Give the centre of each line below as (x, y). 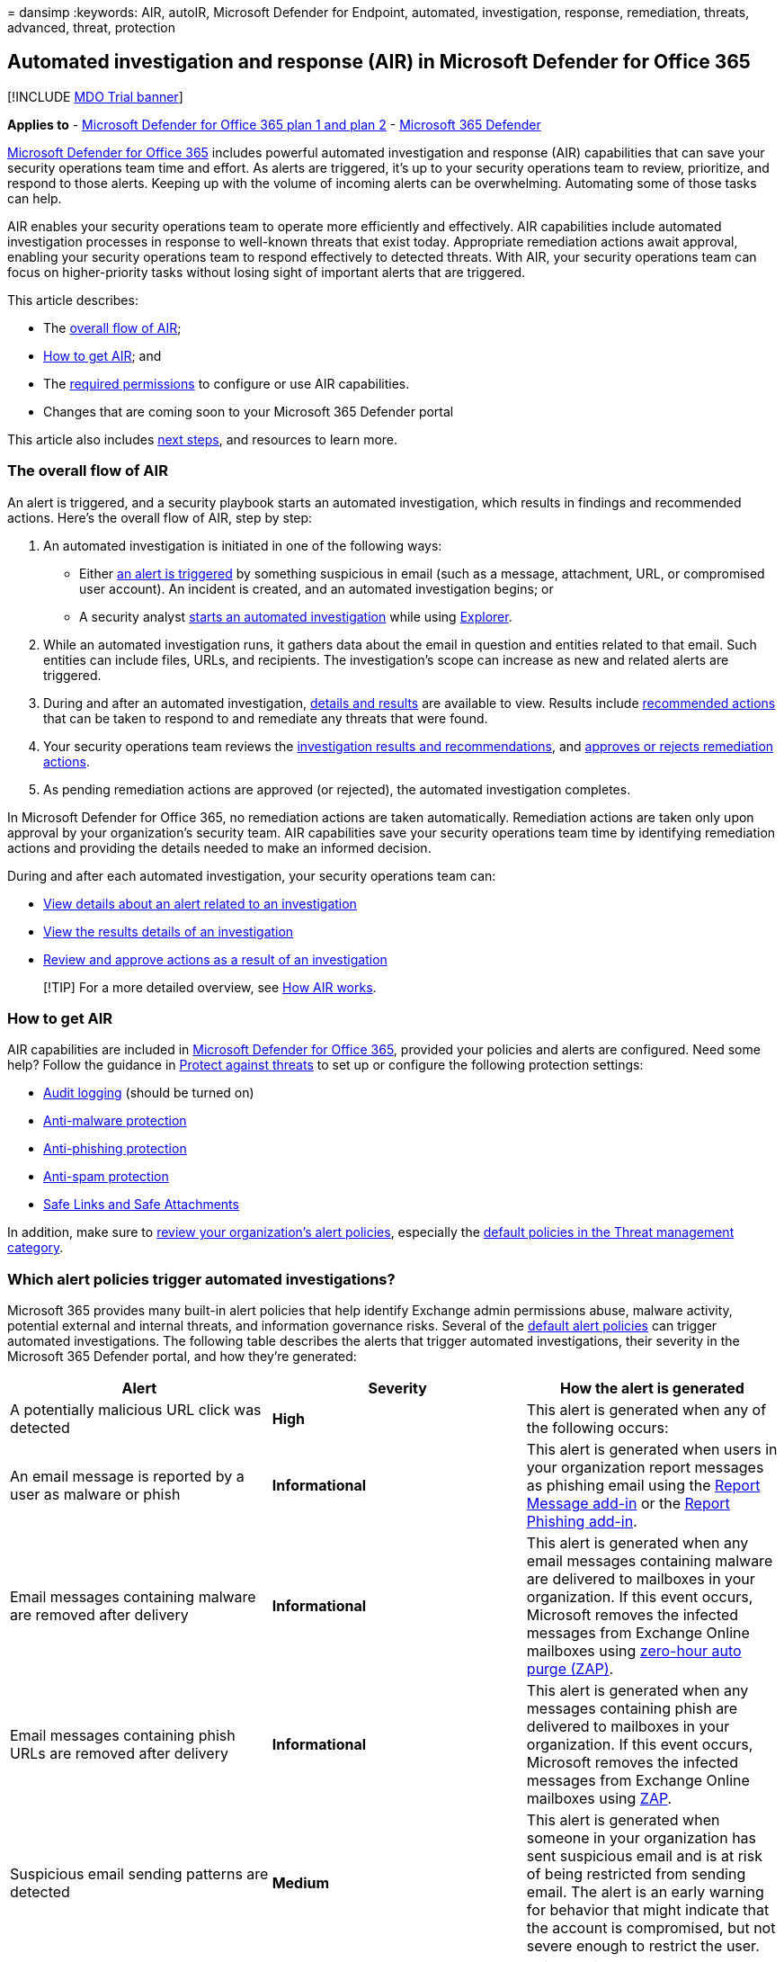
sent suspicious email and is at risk (644, 1856)
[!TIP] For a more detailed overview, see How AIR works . (210, 987)
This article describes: (73, 300)
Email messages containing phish (123, 1736)
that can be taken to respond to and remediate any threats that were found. (266, 718)
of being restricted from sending (636, 1874)
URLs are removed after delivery (119, 1754)
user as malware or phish (95, 1495)
